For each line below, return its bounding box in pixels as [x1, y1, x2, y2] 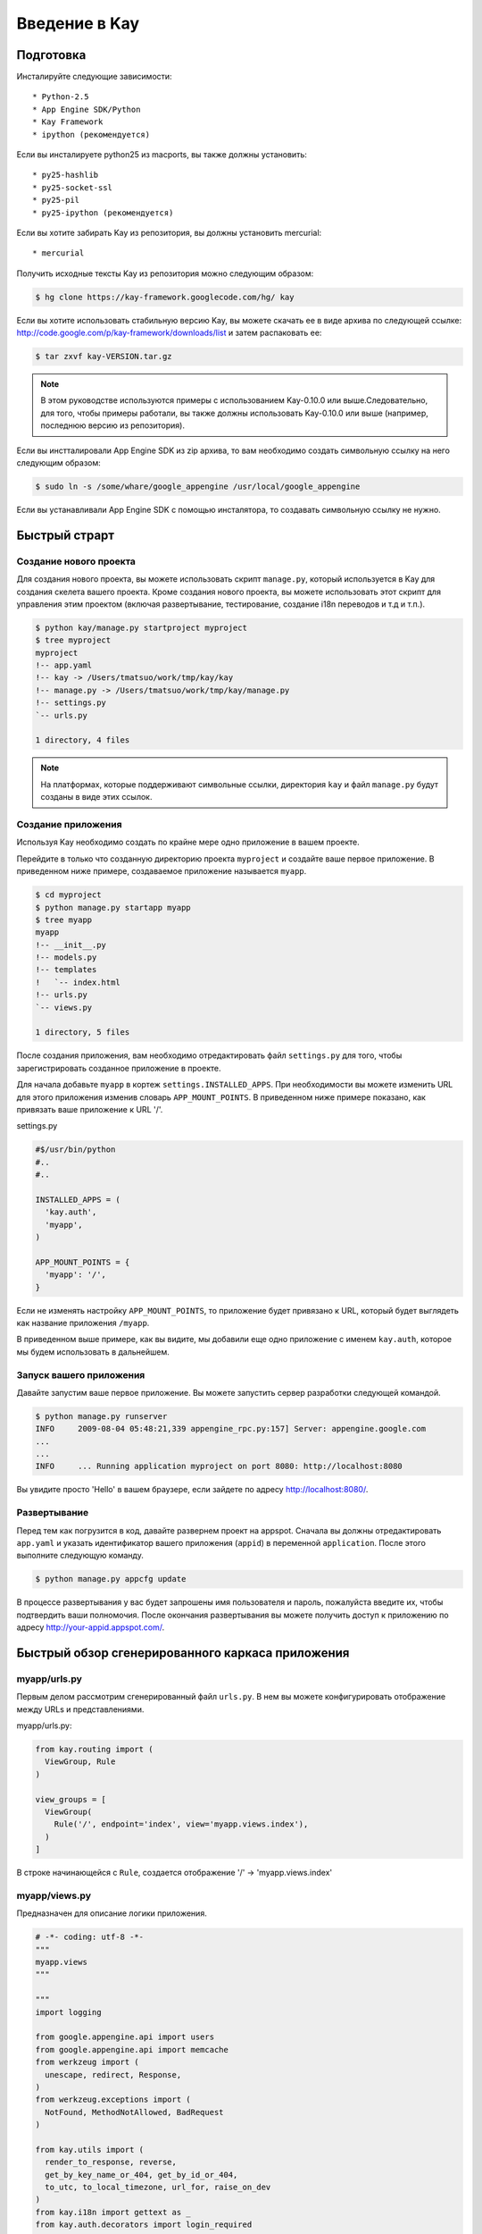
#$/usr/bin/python [35, 1145, 116, 1155]
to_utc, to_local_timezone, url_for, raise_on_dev [45, 2182, 271, 2193]
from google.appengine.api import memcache [35, 2045, 229, 2054]
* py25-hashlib [32, 170, 99, 181]
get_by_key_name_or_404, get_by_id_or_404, [45, 2170, 238, 2179]
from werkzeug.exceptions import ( [35, 2095, 191, 2104]
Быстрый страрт [16, 527, 115, 542]
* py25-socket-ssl [32, 182, 113, 192]
